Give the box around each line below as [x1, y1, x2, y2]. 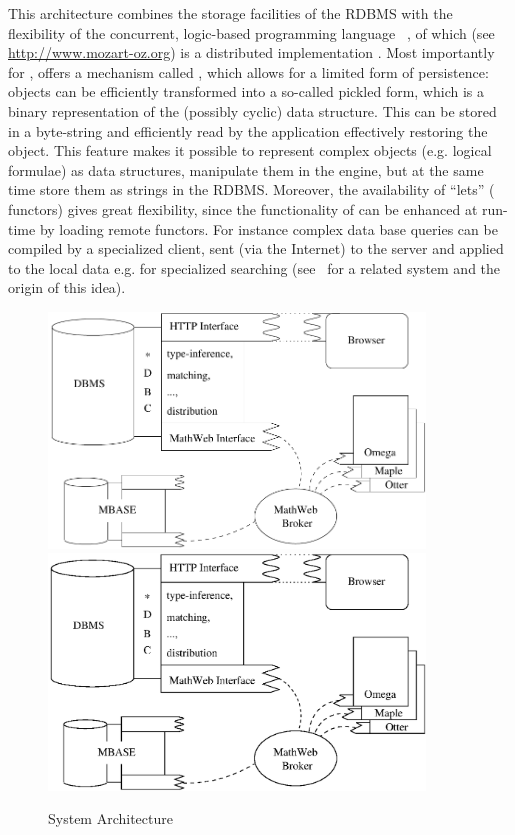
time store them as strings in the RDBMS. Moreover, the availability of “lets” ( [8, 179, 495, 200]
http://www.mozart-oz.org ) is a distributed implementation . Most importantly [8, 42, 495, 63]
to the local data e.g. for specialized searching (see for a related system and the [8, 257, 501, 278]
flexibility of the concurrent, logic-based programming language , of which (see [8, 22, 495, 43]
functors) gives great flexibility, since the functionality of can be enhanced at [8, 198, 478, 219]
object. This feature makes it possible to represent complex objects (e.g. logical [8, 140, 492, 161]
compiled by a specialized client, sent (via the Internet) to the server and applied [8, 238, 504, 259]
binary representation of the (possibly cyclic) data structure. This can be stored [8, 100, 497, 121]
